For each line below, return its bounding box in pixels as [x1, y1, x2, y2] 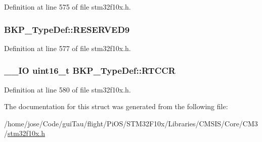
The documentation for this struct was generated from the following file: [4, 101, 228, 112]
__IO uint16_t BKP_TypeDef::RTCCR [4, 64, 176, 77]
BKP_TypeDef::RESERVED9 [4, 23, 130, 35]
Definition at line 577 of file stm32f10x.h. [4, 42, 131, 53]
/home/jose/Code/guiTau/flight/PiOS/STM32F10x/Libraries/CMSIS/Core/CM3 [4, 118, 258, 128]
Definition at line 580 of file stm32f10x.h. [4, 84, 131, 94]
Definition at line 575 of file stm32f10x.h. [4, 2, 131, 12]
